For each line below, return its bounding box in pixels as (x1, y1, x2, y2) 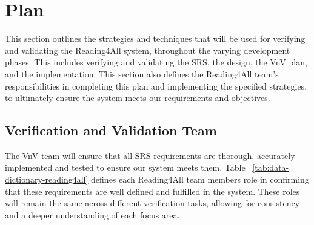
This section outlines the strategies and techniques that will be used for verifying (5, 32, 306, 45)
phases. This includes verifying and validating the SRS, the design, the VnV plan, (5, 56, 307, 68)
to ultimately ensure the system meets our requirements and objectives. (5, 91, 270, 104)
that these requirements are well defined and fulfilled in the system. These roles (5, 184, 300, 197)
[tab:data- (252, 161, 289, 174)
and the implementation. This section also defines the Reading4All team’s (5, 67, 279, 80)
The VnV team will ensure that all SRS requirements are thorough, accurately (5, 149, 295, 161)
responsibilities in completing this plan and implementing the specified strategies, (5, 79, 307, 92)
